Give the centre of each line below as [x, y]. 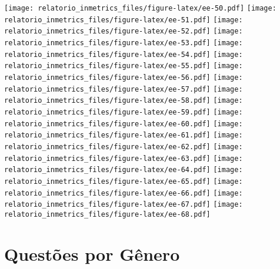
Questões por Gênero [92, 253]
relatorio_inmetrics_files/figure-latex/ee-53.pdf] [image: [124, 43]
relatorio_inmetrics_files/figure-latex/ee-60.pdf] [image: [124, 124]
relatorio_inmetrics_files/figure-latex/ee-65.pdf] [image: [124, 181]
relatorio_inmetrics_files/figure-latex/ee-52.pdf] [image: [124, 31]
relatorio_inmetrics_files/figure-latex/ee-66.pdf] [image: [124, 193]
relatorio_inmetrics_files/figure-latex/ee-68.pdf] [107, 214]
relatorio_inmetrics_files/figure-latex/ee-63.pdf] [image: [124, 158]
